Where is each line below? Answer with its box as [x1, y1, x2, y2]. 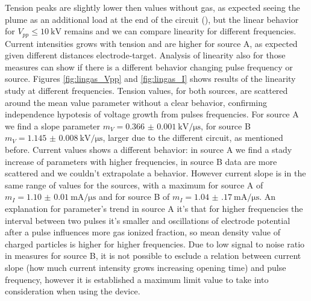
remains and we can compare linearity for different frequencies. [64, 25, 297, 37]
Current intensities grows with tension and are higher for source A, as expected [5, 37, 298, 49]
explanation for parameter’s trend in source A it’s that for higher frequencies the [5, 202, 303, 214]
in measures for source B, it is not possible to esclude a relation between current [5, 249, 301, 262]
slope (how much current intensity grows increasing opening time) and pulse [5, 261, 286, 273]
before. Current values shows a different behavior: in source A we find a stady [5, 143, 292, 155]
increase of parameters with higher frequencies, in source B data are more [5, 155, 277, 167]
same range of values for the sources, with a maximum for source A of [5, 178, 263, 191]
